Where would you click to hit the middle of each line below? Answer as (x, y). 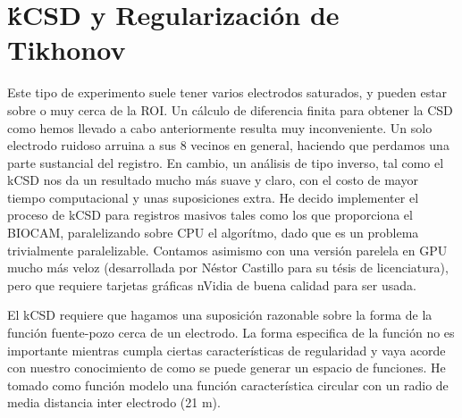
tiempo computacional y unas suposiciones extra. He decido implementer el (213, 197)
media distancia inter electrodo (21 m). (114, 402)
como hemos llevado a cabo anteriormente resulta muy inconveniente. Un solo (220, 127)
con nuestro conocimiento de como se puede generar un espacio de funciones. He (227, 368)
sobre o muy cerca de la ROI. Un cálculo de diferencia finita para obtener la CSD (230, 109)
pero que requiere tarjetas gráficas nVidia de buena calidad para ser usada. (212, 284)
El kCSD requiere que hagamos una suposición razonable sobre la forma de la (220, 315)
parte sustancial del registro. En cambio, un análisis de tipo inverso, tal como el (226, 162)
